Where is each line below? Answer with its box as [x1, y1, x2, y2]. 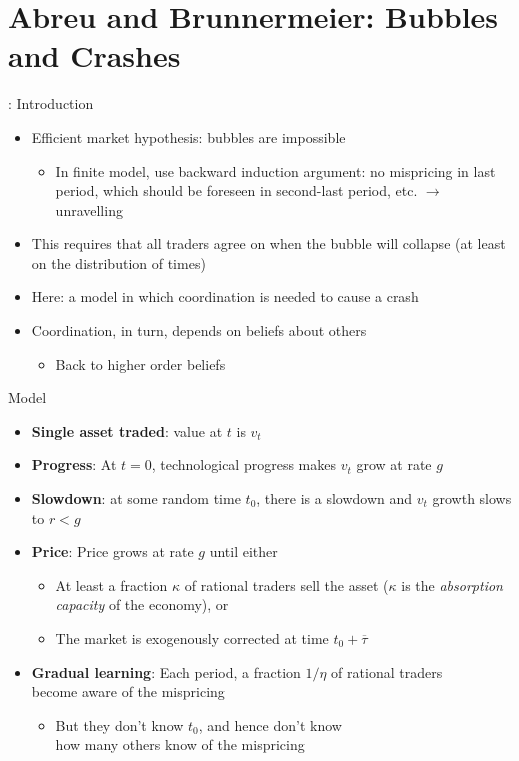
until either [209, 541, 278, 562]
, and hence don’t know [198, 714, 342, 735]
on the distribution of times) [31, 252, 206, 273]
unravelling [55, 199, 123, 220]
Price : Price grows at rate [31, 541, 194, 562]
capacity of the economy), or [55, 594, 229, 615]
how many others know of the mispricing [55, 734, 305, 755]
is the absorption [401, 574, 503, 595]
